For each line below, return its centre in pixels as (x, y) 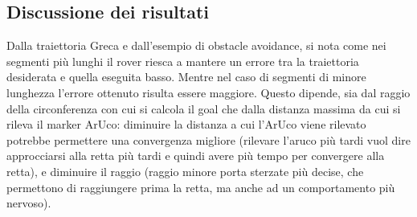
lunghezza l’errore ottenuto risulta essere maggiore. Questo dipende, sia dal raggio (208, 92)
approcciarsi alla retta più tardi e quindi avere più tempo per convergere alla (196, 156)
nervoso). (29, 203)
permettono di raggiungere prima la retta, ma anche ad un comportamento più (201, 187)
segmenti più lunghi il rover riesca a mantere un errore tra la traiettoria (183, 61)
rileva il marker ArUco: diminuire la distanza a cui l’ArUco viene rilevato (186, 124)
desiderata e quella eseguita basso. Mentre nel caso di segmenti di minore (186, 77)
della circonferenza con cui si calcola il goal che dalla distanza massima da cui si (204, 108)
